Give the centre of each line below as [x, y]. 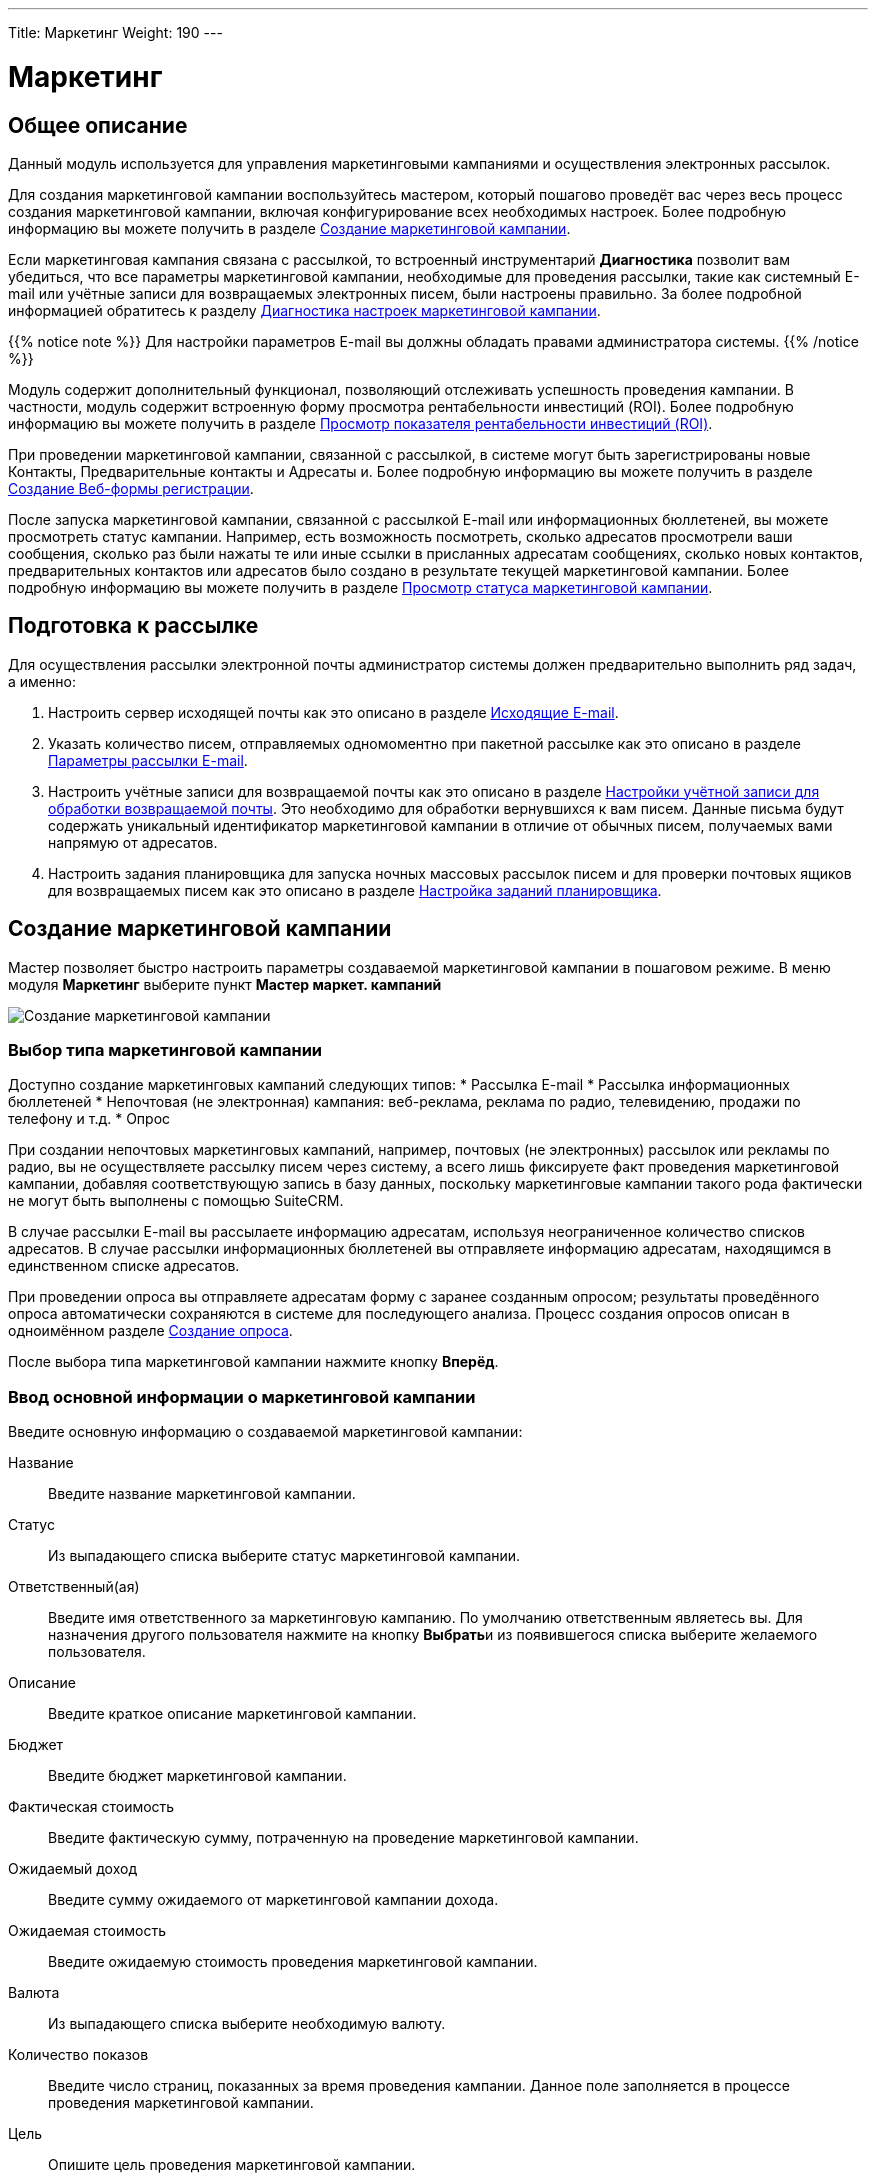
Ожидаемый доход [73, 1869]
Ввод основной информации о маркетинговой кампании [242, 1396]
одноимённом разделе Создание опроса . [150, 1331]
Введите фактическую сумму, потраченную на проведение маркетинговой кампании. [343, 1838]
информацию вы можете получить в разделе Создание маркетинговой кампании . [289, 228]
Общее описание [98, 125]
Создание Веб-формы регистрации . [131, 488]
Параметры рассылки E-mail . [148, 760]
